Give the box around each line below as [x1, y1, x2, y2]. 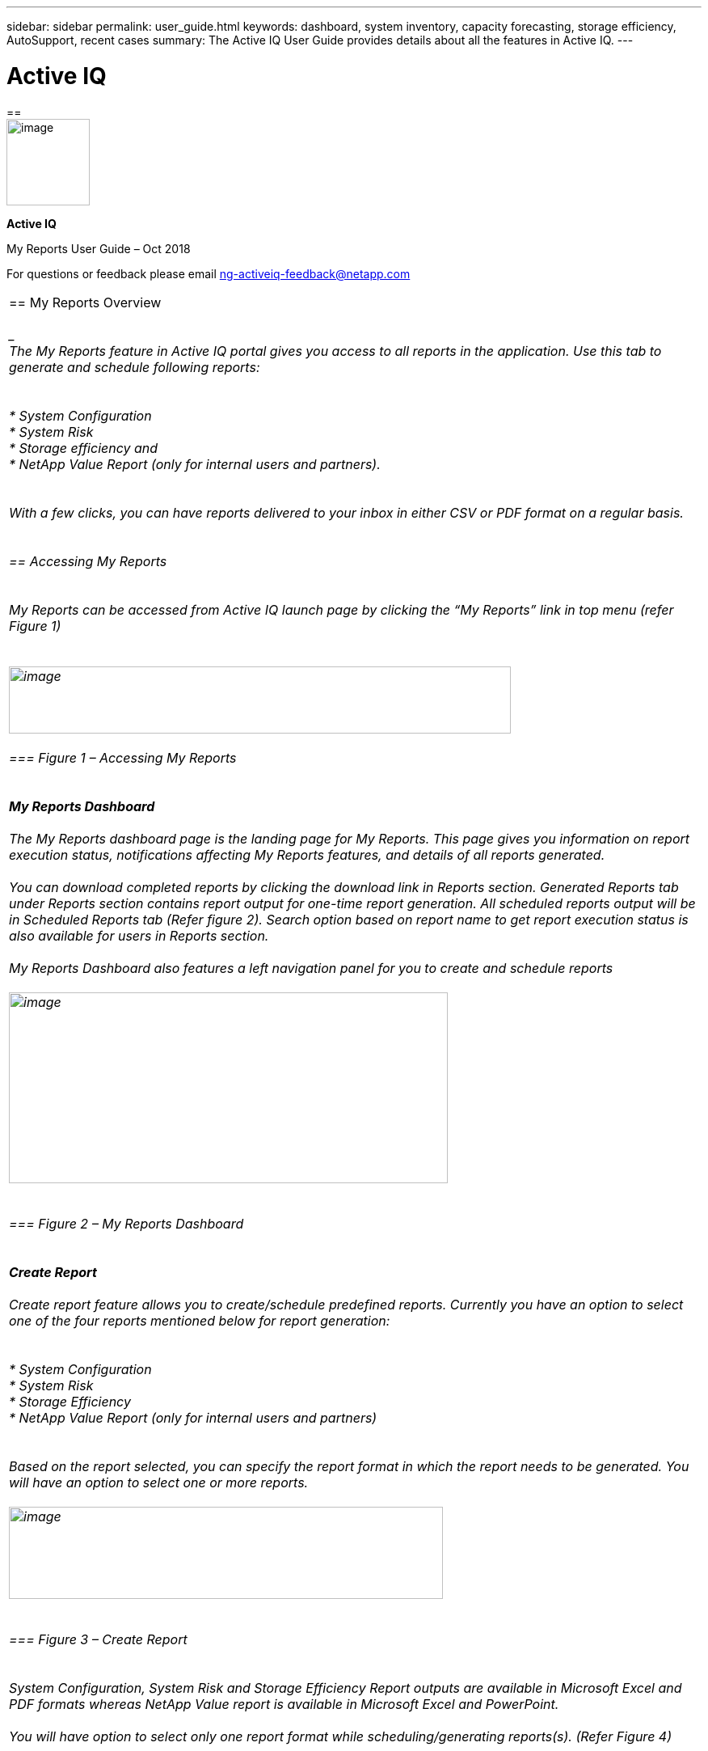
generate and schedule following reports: [9, 358, 260, 375]
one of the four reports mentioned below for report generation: [9, 1312, 390, 1329]
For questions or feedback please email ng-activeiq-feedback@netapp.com [6, 266, 411, 281]
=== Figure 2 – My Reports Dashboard [9, 1215, 244, 1232]
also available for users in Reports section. [9, 927, 269, 944]
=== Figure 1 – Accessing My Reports [9, 749, 237, 766]
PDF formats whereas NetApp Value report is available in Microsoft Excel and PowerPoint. [9, 1695, 559, 1712]
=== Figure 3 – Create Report [9, 1630, 188, 1647]
